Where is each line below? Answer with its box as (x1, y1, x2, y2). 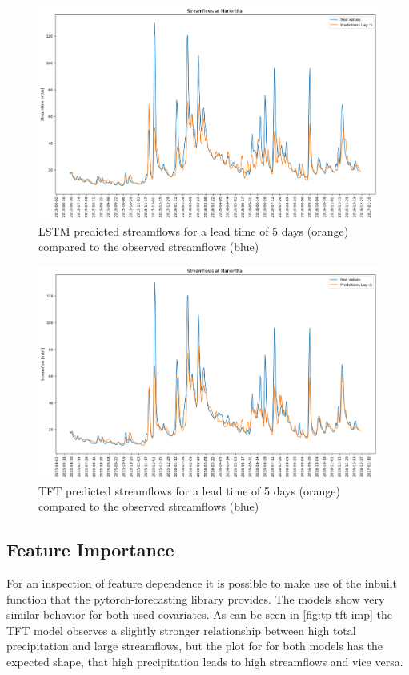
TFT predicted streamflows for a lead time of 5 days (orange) (38, 482, 340, 499)
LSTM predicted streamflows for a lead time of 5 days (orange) (38, 222, 349, 239)
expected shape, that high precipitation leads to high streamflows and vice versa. (6, 653, 403, 669)
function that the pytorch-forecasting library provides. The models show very (6, 590, 385, 607)
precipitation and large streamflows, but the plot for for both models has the (6, 637, 383, 654)
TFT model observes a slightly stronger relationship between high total (6, 621, 356, 638)
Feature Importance (6, 537, 174, 562)
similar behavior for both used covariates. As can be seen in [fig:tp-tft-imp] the (6, 606, 392, 623)
